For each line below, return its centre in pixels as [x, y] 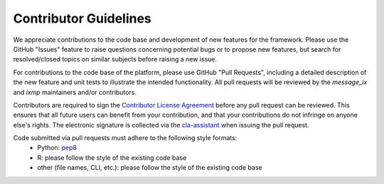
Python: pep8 [57, 148]
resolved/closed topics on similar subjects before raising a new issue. [115, 59]
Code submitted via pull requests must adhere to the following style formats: [125, 138]
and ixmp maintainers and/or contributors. [75, 92]
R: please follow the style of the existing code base [112, 157]
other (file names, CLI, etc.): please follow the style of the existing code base [150, 168]
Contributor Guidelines [82, 18]
